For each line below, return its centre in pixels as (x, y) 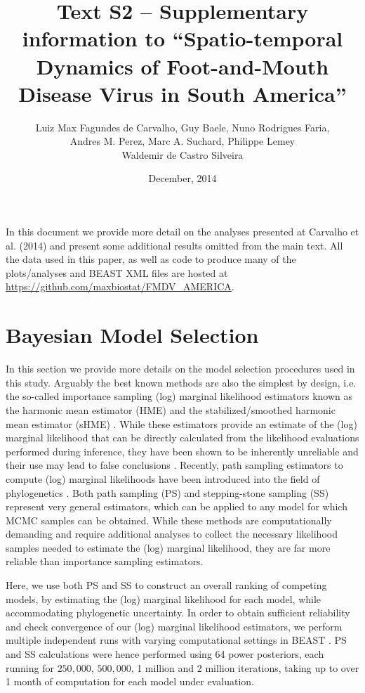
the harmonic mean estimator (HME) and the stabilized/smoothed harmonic (171, 409)
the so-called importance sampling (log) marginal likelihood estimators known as (179, 396)
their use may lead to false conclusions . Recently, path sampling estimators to (174, 465)
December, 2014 (182, 178)
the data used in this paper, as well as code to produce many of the (151, 259)
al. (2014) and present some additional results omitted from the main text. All (174, 245)
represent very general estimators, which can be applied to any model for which (177, 506)
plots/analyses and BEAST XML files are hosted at (117, 272)
